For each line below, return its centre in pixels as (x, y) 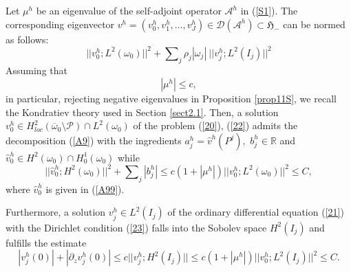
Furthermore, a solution (56, 212)
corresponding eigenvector (60, 24)
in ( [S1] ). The (269, 10)
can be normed (314, 24)
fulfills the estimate (46, 242)
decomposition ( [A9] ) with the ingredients (94, 140)
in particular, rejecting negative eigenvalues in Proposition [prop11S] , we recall (171, 99)
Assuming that (36, 70)
